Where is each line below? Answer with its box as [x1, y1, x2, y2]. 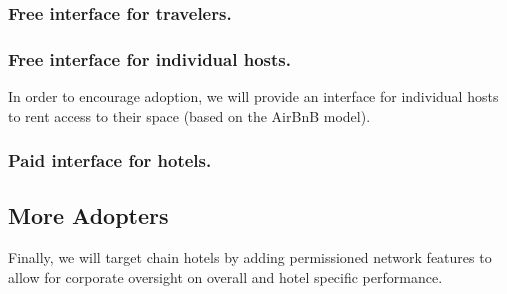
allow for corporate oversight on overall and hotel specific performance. [8, 266, 443, 287]
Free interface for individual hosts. [8, 46, 291, 71]
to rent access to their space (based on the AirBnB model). [8, 105, 371, 126]
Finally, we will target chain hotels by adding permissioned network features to [8, 247, 492, 268]
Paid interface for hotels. [8, 148, 212, 173]
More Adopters [8, 200, 169, 231]
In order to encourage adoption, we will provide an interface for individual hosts [8, 86, 499, 107]
